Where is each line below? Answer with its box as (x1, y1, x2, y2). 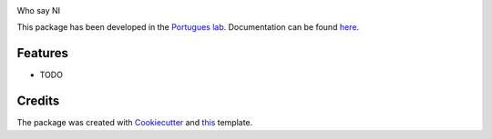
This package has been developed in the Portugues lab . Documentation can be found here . (16, 22, 360, 33)
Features (16, 45, 68, 61)
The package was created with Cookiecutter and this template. (16, 117, 253, 128)
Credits (16, 94, 60, 109)
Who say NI (16, 5, 61, 15)
